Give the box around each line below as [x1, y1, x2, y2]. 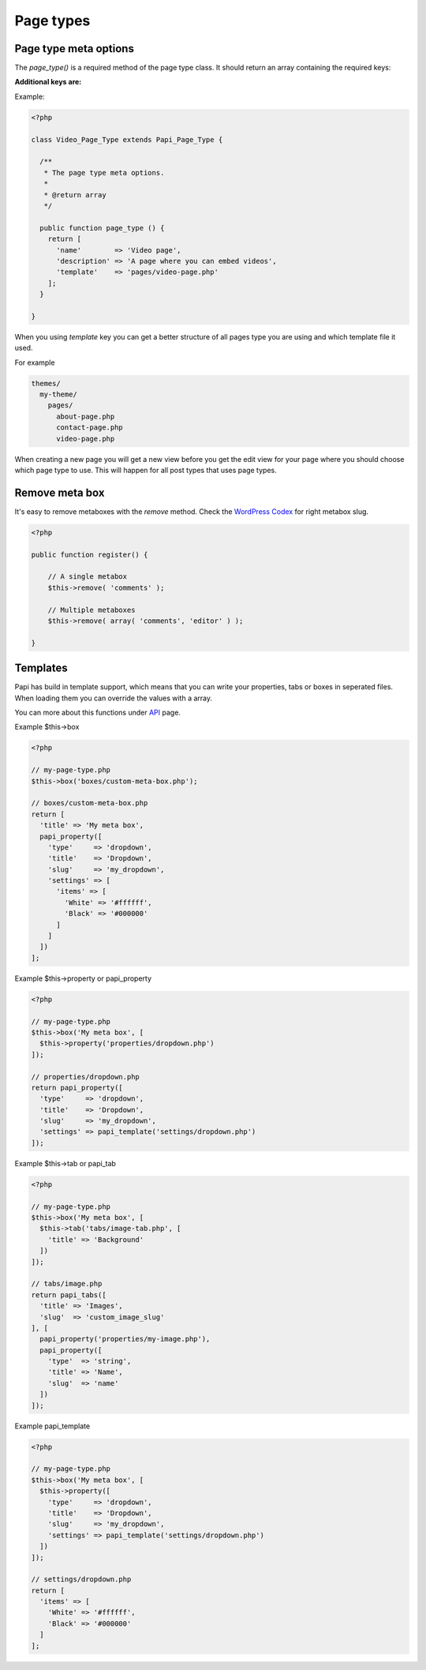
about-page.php [56, 411, 115, 421]
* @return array [43, 190, 106, 199]
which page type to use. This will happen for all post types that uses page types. [14, 465, 277, 475]
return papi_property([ [31, 1083, 124, 1092]
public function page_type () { [39, 223, 165, 232]
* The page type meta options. [43, 168, 165, 177]
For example [14, 358, 55, 367]
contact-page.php [56, 423, 124, 432]
